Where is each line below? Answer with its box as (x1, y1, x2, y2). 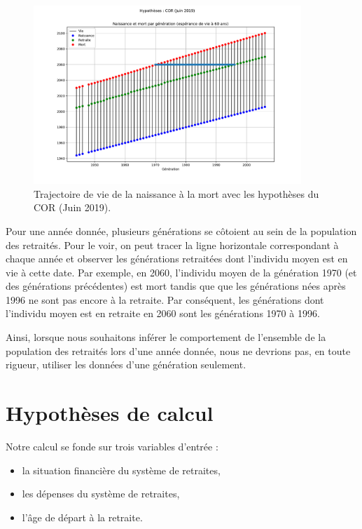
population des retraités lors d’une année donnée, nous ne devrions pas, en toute (6, 343, 351, 358)
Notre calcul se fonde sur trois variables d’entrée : (6, 438, 218, 453)
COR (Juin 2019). (34, 200, 111, 215)
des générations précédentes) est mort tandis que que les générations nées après (6, 279, 346, 293)
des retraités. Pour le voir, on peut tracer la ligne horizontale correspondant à (6, 237, 339, 252)
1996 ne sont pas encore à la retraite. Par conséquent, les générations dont (6, 292, 324, 307)
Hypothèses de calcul (6, 399, 214, 427)
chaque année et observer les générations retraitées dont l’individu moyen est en (6, 251, 348, 266)
